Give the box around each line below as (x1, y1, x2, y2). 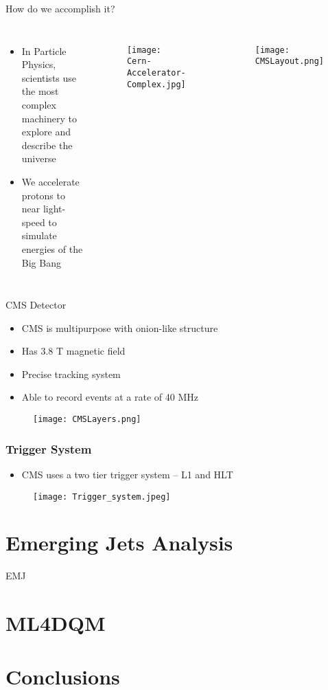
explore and (21, 124, 71, 139)
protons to (21, 188, 65, 202)
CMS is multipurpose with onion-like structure (21, 320, 218, 335)
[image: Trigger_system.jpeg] (33, 491, 171, 502)
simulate (21, 228, 57, 243)
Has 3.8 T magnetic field (21, 344, 126, 358)
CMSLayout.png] (255, 56, 325, 67)
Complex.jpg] (126, 79, 186, 89)
